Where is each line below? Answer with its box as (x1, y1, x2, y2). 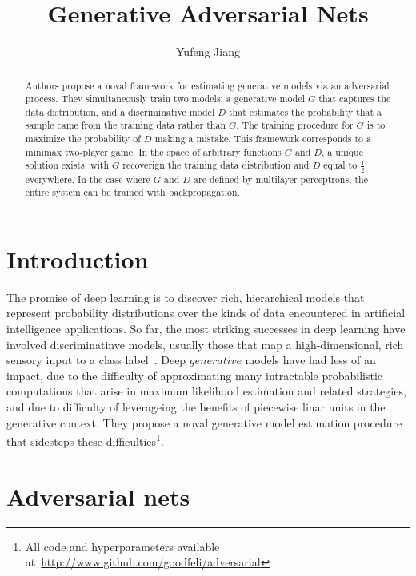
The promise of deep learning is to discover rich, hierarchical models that (6, 288, 365, 305)
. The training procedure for (236, 118, 354, 132)
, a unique (322, 145, 363, 158)
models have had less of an (245, 352, 376, 368)
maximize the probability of (25, 132, 141, 145)
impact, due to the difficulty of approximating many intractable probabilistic (6, 367, 383, 383)
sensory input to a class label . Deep (6, 352, 186, 368)
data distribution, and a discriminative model (25, 105, 215, 118)
